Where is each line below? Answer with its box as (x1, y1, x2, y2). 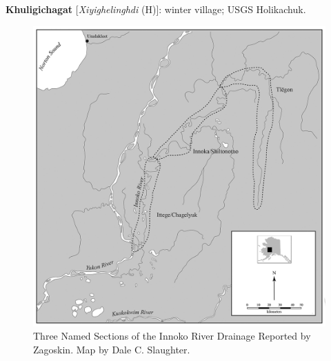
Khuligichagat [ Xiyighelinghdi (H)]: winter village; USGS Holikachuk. (6, 2, 306, 16)
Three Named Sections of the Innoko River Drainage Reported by (33, 329, 311, 343)
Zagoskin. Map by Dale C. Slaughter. (33, 342, 190, 356)
